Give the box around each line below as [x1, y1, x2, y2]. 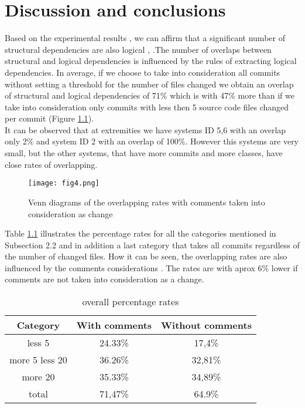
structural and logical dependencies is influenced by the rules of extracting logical [5, 55, 297, 67]
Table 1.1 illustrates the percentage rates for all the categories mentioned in [5, 227, 276, 240]
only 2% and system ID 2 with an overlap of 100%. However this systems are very [5, 135, 299, 147]
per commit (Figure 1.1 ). [5, 112, 94, 124]
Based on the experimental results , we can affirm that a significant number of [5, 32, 285, 44]
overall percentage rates [82, 295, 179, 309]
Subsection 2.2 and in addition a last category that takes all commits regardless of [5, 238, 300, 251]
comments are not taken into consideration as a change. [5, 273, 204, 285]
